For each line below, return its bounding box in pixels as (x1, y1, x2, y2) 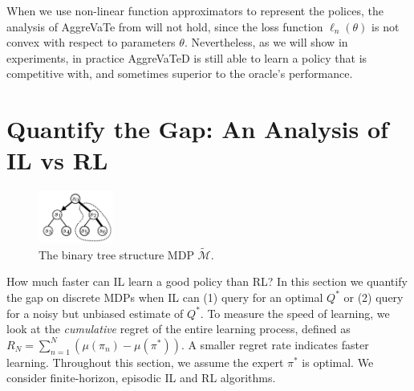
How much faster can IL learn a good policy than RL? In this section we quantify (6, 273, 408, 290)
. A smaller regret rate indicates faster (181, 336, 369, 352)
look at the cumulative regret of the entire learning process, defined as (6, 320, 351, 337)
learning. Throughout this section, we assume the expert (6, 353, 284, 370)
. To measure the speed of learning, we (200, 304, 390, 321)
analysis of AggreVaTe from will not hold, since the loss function (6, 18, 323, 35)
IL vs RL (6, 144, 108, 177)
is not (371, 18, 400, 35)
